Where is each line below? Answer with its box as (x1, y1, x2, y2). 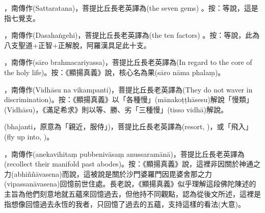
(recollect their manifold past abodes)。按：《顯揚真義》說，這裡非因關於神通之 (4, 158, 261, 169)
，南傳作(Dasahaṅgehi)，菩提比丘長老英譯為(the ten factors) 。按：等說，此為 (4, 30, 260, 40)
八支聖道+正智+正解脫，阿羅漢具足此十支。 (4, 39, 151, 50)
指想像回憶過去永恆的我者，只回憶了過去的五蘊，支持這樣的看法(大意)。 (4, 198, 245, 209)
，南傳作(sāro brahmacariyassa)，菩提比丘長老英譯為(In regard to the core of (4, 57, 252, 67)
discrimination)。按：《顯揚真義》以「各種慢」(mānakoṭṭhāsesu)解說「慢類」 (4, 94, 253, 105)
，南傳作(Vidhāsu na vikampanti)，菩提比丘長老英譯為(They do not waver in (4, 84, 253, 94)
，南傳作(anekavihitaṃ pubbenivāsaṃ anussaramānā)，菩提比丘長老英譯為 (4, 148, 245, 159)
